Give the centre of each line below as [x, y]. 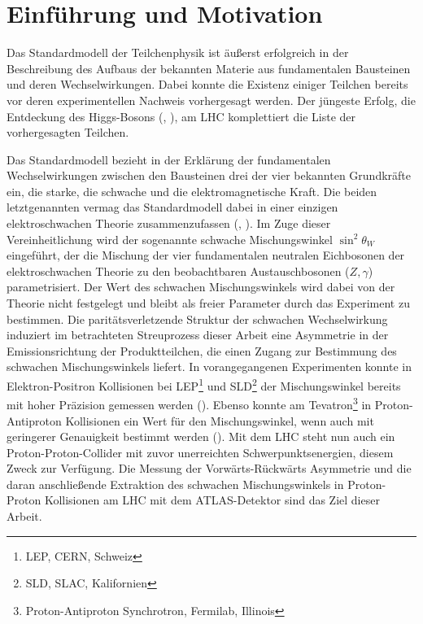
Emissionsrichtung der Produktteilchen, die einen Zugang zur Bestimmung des [202, 350]
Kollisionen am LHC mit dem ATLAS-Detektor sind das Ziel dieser [212, 500]
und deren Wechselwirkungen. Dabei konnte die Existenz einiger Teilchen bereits [207, 84]
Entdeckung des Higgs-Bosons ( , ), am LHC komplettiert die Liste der [181, 116]
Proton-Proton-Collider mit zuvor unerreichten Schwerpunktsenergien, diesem [200, 452]
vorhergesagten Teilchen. [68, 132]
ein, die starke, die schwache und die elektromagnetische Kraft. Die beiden [192, 191]
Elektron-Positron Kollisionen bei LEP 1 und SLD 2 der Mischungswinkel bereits [204, 384]
